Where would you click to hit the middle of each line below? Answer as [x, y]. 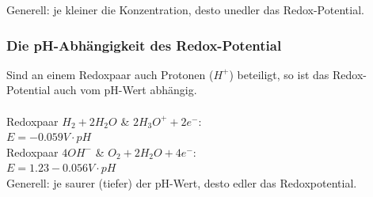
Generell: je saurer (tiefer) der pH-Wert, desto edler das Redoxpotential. [182, 182]
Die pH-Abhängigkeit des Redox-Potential [144, 45]
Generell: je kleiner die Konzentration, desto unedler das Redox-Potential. [185, 9]
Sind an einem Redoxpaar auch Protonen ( [110, 74]
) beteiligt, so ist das [279, 74]
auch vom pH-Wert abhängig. [126, 90]
